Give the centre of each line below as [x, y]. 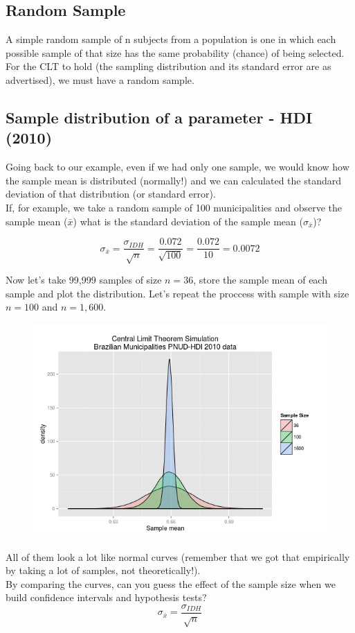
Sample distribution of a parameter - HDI [159, 117]
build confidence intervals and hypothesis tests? [106, 597]
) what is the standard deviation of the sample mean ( [188, 221]
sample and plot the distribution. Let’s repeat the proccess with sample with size [177, 293]
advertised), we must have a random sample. [100, 79]
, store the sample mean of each [260, 279]
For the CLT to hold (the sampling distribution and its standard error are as [169, 66]
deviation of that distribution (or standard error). [111, 194]
